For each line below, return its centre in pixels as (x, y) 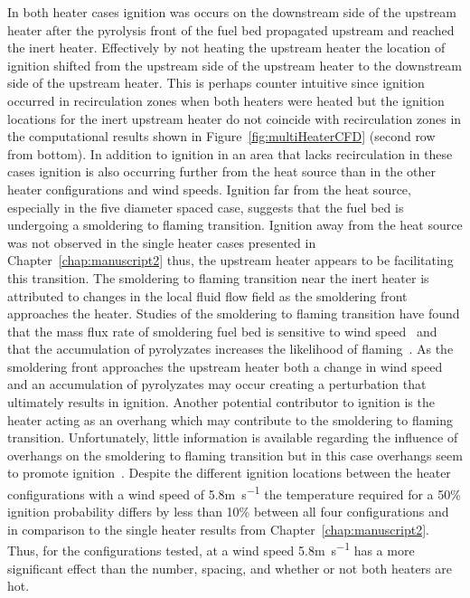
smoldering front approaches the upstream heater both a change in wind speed (225, 366)
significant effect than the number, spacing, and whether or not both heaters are (230, 568)
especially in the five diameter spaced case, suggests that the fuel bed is (206, 207)
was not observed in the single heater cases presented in (162, 242)
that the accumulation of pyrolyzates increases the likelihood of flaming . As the (230, 349)
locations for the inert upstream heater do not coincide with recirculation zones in (235, 118)
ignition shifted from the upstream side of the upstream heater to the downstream (235, 65)
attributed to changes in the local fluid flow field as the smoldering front (207, 295)
